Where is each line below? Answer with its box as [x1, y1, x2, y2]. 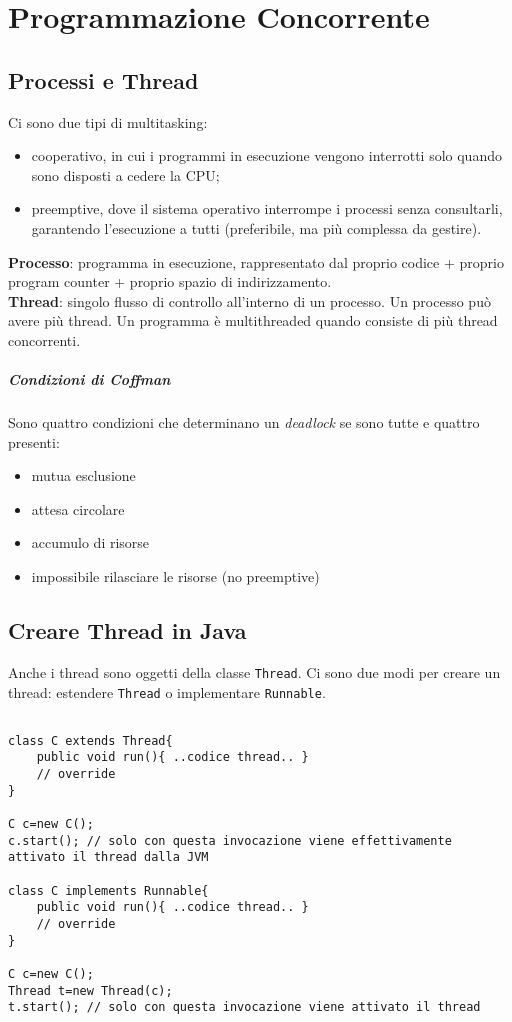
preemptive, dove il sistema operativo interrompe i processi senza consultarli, [31, 198, 503, 219]
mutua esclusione [31, 465, 136, 486]
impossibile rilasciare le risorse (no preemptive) [31, 566, 320, 587]
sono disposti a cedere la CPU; [31, 164, 220, 185]
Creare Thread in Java [8, 615, 247, 646]
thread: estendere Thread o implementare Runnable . [8, 681, 326, 702]
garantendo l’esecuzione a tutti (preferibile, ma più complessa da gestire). [31, 217, 482, 238]
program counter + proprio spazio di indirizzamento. [8, 271, 332, 292]
